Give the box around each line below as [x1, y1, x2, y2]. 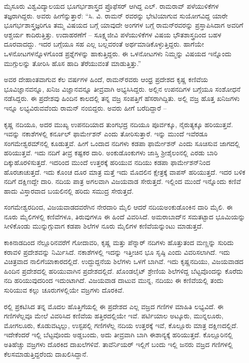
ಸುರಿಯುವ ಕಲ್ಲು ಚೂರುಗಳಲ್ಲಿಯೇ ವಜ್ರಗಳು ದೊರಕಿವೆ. [4, 285, 124, 295]
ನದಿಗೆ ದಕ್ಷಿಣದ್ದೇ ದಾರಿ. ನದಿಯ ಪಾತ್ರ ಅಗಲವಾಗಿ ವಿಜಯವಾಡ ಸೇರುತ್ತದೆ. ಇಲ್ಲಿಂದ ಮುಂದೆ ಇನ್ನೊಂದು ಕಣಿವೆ [4, 176, 241, 186]
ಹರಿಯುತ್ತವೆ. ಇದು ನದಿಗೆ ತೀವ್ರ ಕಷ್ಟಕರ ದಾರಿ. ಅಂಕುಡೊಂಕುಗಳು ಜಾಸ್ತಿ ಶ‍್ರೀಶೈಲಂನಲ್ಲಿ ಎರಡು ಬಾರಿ [4, 148, 218, 158]
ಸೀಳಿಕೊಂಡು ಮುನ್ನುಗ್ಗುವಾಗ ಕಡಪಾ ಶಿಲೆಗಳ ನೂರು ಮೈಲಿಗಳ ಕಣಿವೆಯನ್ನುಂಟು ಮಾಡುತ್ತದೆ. [4, 221, 203, 231]
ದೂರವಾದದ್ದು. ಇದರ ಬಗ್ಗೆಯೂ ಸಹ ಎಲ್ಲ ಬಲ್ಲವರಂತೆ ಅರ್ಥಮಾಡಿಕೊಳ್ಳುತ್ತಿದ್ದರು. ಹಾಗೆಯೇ [4, 39, 204, 49]
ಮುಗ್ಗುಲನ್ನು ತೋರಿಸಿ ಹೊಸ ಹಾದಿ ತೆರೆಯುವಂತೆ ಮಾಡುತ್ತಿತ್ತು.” [4, 58, 141, 68]
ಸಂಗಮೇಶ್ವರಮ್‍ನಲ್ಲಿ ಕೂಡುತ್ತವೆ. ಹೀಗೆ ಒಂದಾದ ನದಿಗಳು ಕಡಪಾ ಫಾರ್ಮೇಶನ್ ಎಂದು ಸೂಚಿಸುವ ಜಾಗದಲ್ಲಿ [4, 138, 240, 148]
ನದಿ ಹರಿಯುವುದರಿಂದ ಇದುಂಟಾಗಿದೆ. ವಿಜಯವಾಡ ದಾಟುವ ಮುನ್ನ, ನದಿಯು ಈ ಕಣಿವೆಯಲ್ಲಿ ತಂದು [4, 275, 224, 285]
